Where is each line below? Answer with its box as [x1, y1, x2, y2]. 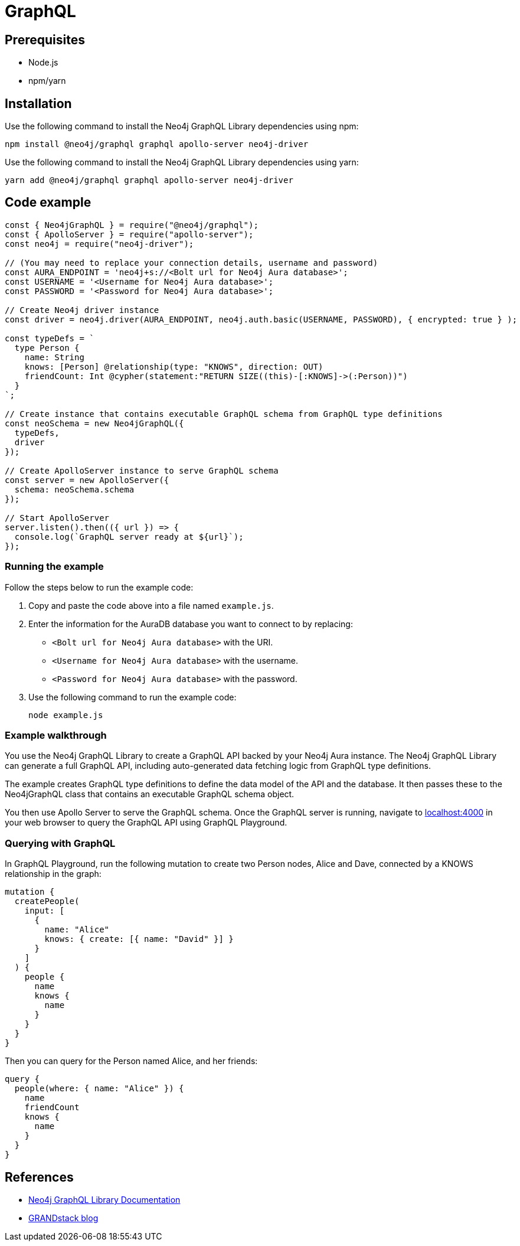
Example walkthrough [5, 729, 107, 741]
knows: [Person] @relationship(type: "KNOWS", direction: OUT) [24, 361, 323, 371]
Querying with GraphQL [5, 837, 116, 849]
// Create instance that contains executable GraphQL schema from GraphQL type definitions [5, 409, 443, 419]
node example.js [28, 710, 103, 720]
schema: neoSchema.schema [14, 484, 135, 494]
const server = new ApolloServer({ [5, 475, 169, 485]
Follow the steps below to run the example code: [5, 582, 194, 592]
